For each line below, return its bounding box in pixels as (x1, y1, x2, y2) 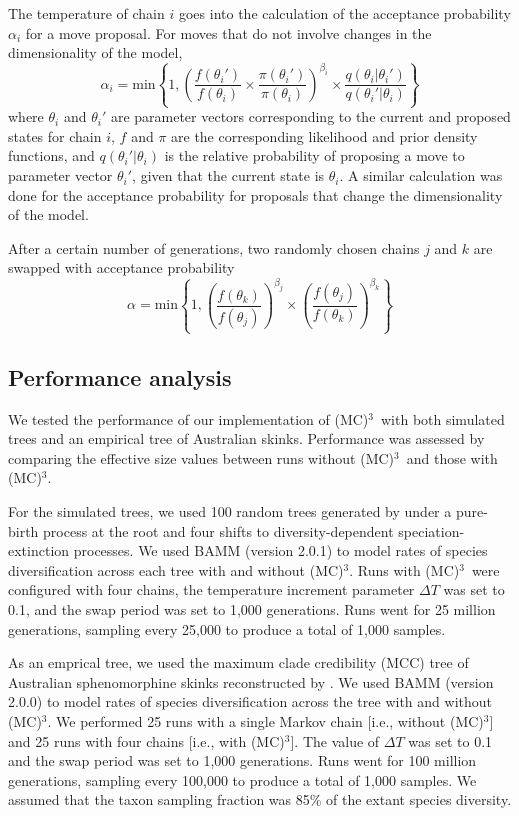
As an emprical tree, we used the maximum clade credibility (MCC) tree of (8, 652, 469, 673)
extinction (8, 540, 70, 561)
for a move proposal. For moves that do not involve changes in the (25, 22, 432, 43)
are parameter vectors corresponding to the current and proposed (110, 106, 511, 127)
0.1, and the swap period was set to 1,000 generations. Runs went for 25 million (8, 599, 496, 620)
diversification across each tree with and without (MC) (8, 559, 344, 580)
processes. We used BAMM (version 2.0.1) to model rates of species (73, 540, 488, 561)
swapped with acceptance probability (8, 257, 235, 278)
